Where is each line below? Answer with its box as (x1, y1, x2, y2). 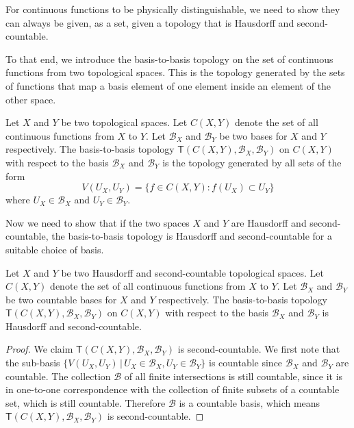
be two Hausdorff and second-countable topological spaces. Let (61, 265, 324, 279)
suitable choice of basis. (5, 242, 104, 256)
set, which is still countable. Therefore (5, 395, 166, 410)
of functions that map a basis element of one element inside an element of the (5, 78, 331, 92)
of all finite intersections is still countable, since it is (124, 368, 343, 383)
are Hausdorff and (231, 215, 307, 229)
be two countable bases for (5, 292, 117, 306)
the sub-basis (5, 355, 60, 370)
